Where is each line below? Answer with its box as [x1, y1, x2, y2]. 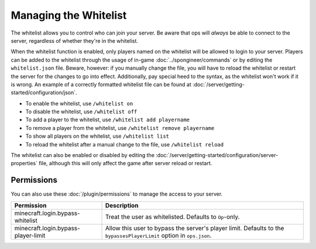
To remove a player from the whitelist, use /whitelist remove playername [25, 124, 215, 131]
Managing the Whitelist [11, 9, 127, 22]
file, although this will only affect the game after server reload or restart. [39, 160, 212, 167]
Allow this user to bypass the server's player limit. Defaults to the [105, 224, 284, 232]
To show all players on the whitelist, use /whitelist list [25, 132, 170, 140]
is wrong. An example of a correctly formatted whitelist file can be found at [11, 81, 191, 88]
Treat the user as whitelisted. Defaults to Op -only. [105, 213, 240, 221]
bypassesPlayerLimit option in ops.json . [105, 231, 212, 240]
